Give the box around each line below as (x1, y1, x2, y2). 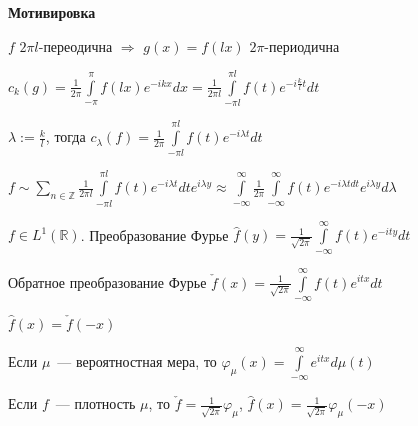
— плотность (55, 393, 136, 414)
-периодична (264, 35, 340, 56)
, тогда (45, 126, 86, 147)
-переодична (38, 35, 113, 56)
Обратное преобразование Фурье (8, 271, 207, 292)
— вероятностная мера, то (57, 350, 217, 371)
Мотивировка (8, 2, 96, 22)
